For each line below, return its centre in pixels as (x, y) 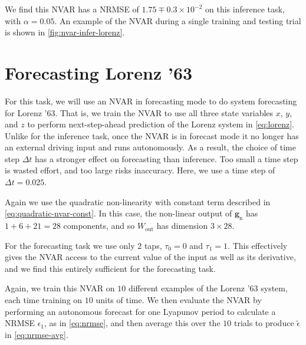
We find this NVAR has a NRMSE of (72, 9)
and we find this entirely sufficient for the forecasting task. (110, 268)
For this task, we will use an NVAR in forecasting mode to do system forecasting (151, 101)
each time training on (44, 300)
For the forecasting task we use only (70, 245)
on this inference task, (245, 9)
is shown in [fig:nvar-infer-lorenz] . (65, 32)
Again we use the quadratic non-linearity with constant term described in (138, 201)
